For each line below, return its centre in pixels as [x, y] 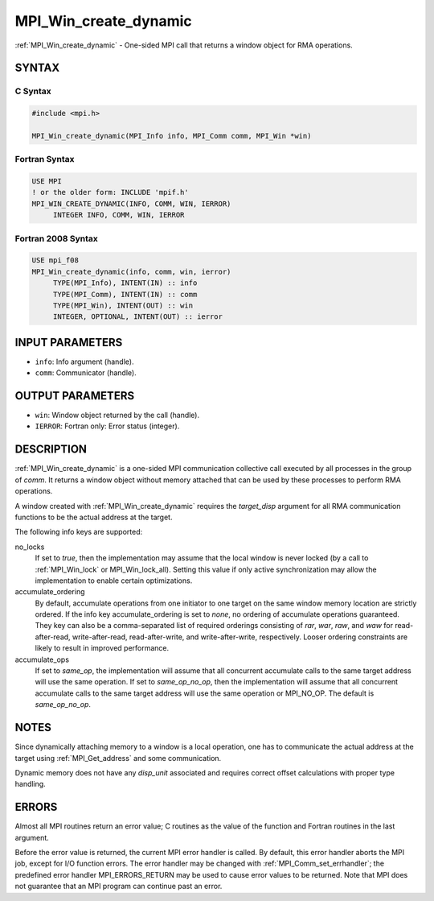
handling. [30, 784]
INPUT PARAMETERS [69, 342]
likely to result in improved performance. [102, 648]
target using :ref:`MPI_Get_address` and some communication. [118, 758]
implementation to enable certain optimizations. [114, 581]
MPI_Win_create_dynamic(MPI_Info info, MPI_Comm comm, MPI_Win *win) [172, 136]
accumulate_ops [42, 659]
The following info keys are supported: [79, 532]
